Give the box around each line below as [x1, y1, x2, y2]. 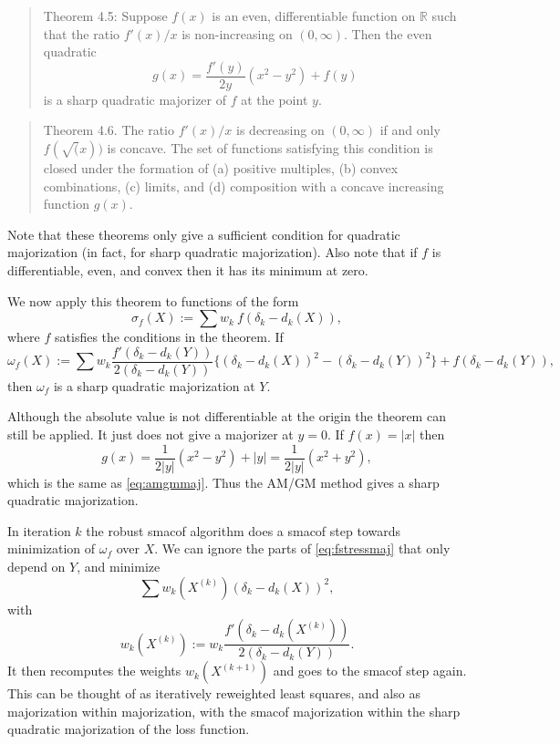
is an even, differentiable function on [212, 6, 416, 25]
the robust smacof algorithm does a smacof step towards [86, 521, 400, 540]
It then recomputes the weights [7, 661, 181, 680]
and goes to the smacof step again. [273, 661, 467, 680]
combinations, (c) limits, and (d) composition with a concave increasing [43, 176, 444, 195]
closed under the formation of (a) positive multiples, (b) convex [43, 159, 399, 178]
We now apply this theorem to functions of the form [7, 291, 299, 310]
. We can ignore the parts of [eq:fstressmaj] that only [154, 539, 451, 558]
